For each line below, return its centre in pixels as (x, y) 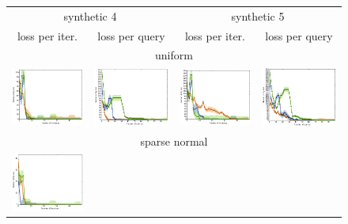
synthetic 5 (258, 15)
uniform (174, 55)
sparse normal (174, 141)
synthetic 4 (90, 15)
